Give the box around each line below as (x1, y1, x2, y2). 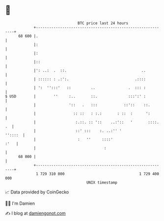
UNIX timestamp (86, 180, 118, 185)
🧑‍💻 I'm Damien (5, 200, 35, 206)
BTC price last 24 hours (78, 21, 129, 26)
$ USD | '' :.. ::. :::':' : (5, 94, 146, 99)
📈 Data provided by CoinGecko (5, 189, 69, 195)
